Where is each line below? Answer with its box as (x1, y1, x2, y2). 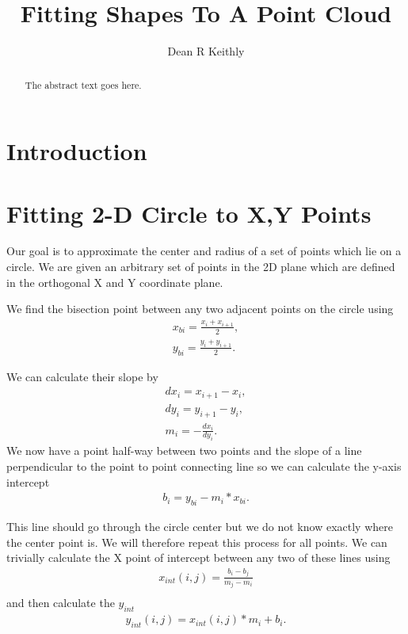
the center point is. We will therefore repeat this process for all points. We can (6, 533, 387, 550)
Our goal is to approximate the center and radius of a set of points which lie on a (6, 243, 402, 259)
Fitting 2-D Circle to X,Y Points (6, 197, 372, 229)
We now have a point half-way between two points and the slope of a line (6, 442, 362, 459)
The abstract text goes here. (25, 78, 142, 91)
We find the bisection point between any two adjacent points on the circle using (6, 300, 394, 317)
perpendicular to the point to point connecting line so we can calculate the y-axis (6, 458, 402, 475)
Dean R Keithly (167, 43, 245, 59)
